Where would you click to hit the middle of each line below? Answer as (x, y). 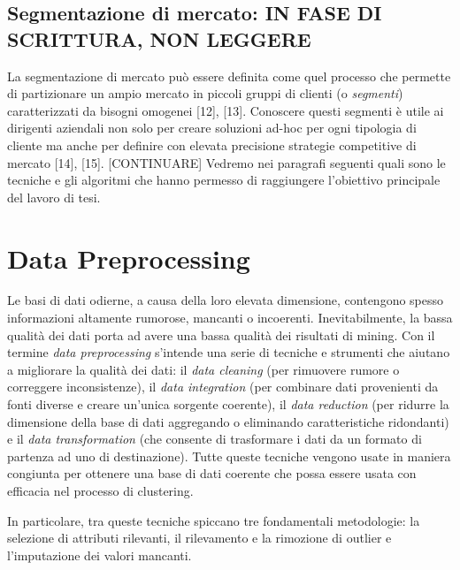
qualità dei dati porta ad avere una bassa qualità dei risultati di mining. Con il (221, 334)
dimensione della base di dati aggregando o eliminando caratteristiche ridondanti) (228, 421)
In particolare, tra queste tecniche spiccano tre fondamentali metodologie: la (214, 520)
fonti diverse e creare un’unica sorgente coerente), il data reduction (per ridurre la (228, 404)
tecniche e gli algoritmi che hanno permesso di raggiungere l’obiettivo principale (224, 180)
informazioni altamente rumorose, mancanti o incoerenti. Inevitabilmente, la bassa (230, 318)
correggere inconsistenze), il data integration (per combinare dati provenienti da (223, 387)
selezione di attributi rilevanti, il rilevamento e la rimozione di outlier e (199, 538)
